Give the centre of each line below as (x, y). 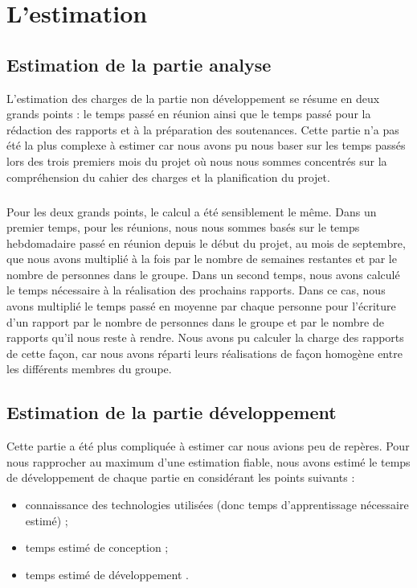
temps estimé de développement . (107, 574)
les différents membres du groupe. (89, 369)
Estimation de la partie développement (172, 412)
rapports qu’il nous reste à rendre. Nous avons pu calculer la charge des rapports (205, 337)
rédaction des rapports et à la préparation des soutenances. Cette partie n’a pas (203, 129)
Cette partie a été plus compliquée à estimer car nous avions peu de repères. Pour (208, 446)
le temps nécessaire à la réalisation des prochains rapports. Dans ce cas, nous (196, 290)
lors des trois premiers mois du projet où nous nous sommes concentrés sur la (197, 160)
